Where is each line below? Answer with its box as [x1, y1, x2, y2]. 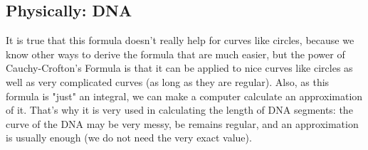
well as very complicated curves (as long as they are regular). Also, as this [6, 74, 330, 89]
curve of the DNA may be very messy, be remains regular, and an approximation [6, 116, 359, 131]
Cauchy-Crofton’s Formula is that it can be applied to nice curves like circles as [6, 60, 353, 75]
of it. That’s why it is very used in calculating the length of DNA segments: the [6, 102, 353, 117]
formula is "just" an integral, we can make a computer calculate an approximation [6, 88, 363, 103]
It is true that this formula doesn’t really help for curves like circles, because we [6, 33, 354, 48]
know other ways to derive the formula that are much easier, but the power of [6, 46, 345, 61]
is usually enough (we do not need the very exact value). [6, 130, 252, 145]
